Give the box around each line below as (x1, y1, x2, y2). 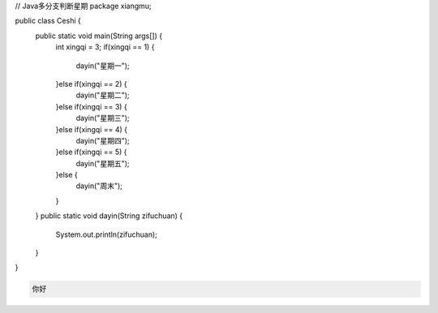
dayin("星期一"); (75, 61, 130, 71)
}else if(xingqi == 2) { (55, 79, 127, 88)
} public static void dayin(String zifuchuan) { (35, 211, 183, 221)
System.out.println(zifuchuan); (55, 229, 158, 239)
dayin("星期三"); (75, 114, 130, 123)
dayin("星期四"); (75, 135, 130, 145)
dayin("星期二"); (75, 90, 130, 101)
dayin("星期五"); (75, 158, 130, 168)
